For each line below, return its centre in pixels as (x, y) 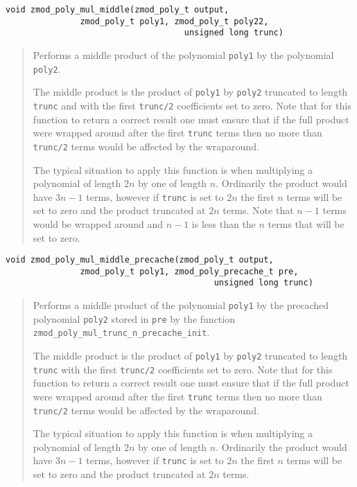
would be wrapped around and (98, 223)
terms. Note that (258, 210)
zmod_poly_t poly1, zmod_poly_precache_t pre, (189, 271)
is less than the (224, 223)
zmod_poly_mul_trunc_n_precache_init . (121, 332)
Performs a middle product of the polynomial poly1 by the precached (181, 305)
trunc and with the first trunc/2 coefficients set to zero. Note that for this (192, 105)
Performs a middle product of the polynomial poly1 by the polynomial (183, 54)
